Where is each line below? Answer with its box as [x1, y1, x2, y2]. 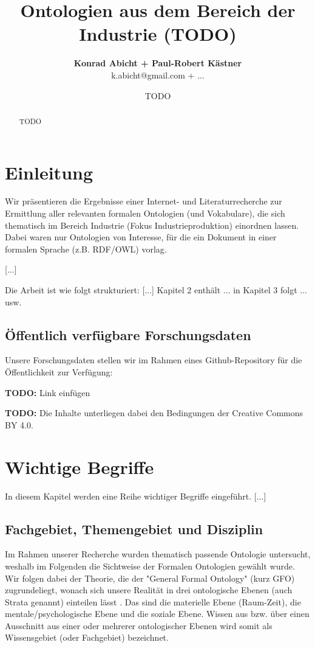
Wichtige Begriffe [5, 454, 154, 479]
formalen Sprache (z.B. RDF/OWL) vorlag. [5, 242, 167, 255]
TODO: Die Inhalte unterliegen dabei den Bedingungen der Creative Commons [5, 406, 303, 419]
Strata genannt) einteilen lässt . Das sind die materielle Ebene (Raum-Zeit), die [5, 595, 301, 608]
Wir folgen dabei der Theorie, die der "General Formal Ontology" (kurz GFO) [5, 571, 295, 584]
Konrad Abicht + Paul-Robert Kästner [73, 57, 242, 69]
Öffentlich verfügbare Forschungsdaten [5, 325, 251, 344]
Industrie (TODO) [79, 21, 237, 46]
